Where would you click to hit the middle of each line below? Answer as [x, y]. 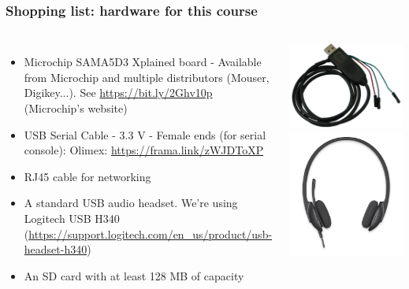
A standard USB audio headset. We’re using [131, 203]
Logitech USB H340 [72, 218]
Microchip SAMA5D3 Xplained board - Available [143, 62]
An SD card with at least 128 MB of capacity [134, 275]
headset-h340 [56, 249]
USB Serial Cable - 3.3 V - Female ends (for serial [145, 134]
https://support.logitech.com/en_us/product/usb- [151, 233]
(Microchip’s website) [76, 108]
